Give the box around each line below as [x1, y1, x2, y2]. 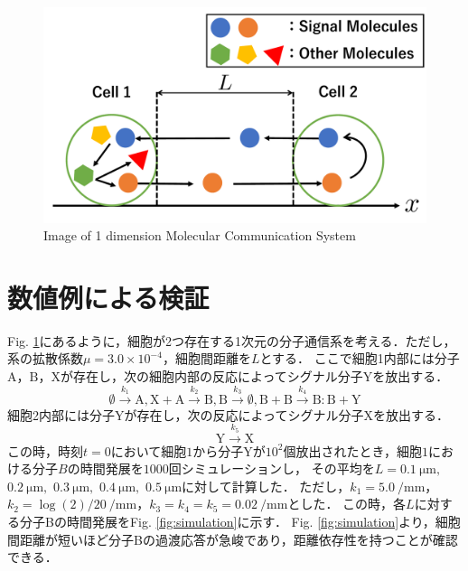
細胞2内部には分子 [7, 405, 115, 424]
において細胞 [110, 441, 187, 460]
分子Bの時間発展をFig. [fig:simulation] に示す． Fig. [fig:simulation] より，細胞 [19, 511, 461, 530]
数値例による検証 [7, 278, 210, 315]
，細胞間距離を [162, 349, 251, 368]
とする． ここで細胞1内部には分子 [259, 349, 460, 368]
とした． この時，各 [287, 494, 407, 513]
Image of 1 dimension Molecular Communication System [43, 226, 356, 245]
